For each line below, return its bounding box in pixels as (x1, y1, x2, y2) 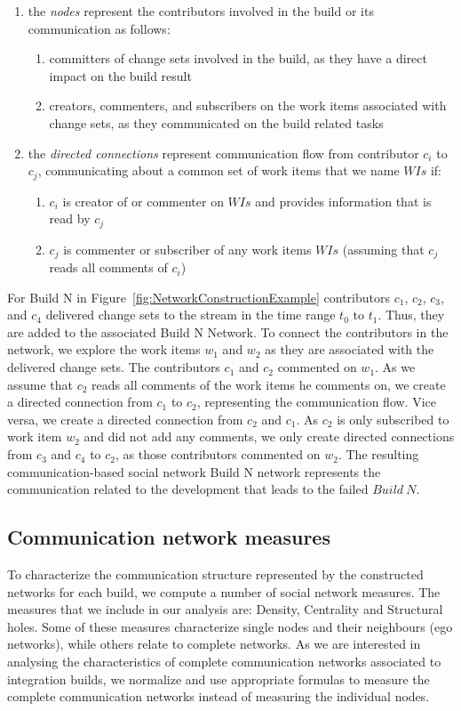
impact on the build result (49, 66, 192, 85)
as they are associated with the (265, 340, 434, 359)
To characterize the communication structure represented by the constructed (7, 565, 424, 584)
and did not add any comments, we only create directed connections (83, 427, 455, 446)
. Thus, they (378, 305, 445, 324)
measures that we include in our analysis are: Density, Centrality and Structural (7, 600, 443, 618)
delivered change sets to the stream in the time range (45, 305, 336, 324)
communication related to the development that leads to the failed (7, 480, 369, 498)
